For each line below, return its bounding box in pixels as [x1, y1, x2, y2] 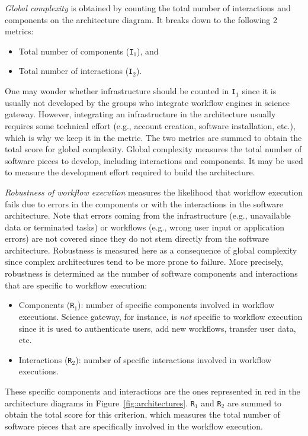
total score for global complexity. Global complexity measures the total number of [5, 143, 302, 155]
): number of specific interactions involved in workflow [75, 353, 272, 366]
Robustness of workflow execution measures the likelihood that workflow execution [5, 185, 303, 198]
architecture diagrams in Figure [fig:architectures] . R [5, 396, 195, 409]
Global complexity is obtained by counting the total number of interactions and [5, 2, 291, 14]
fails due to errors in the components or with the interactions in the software [5, 197, 283, 210]
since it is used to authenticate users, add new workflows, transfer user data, [18, 322, 296, 334]
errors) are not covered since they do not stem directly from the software [5, 232, 269, 245]
